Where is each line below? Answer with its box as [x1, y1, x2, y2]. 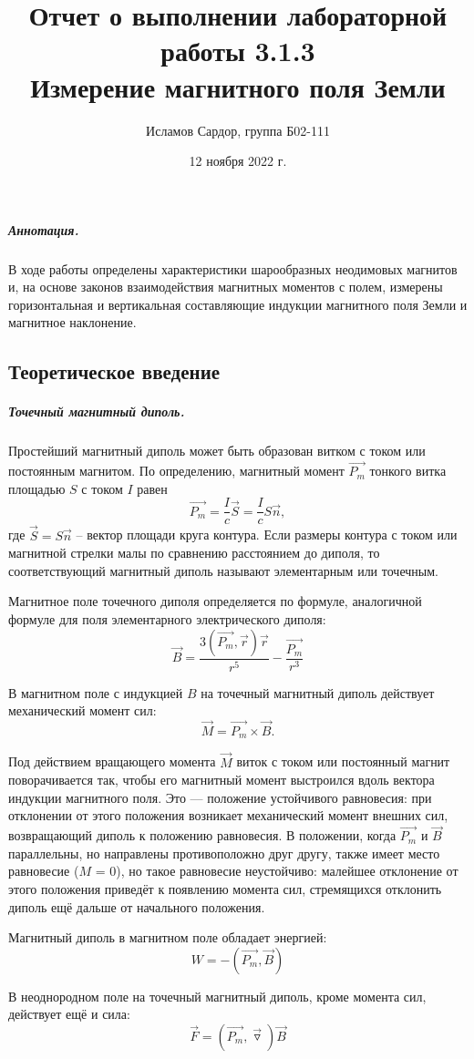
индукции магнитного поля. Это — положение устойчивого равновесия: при [8, 787, 432, 807]
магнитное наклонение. [8, 313, 137, 332]
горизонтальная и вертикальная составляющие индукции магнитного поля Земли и [8, 294, 468, 314]
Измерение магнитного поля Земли [30, 67, 446, 105]
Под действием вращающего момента [8, 752, 216, 771]
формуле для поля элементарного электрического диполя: [8, 610, 326, 629]
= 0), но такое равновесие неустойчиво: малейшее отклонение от [95, 861, 459, 880]
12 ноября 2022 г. [189, 151, 287, 170]
